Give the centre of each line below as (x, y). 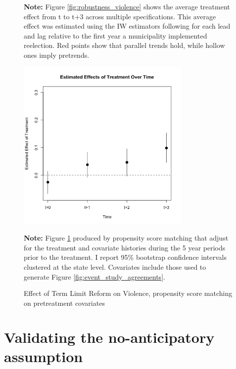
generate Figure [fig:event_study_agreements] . (94, 276)
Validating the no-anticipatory (109, 337)
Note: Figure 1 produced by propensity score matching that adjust (126, 238)
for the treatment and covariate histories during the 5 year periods (125, 247)
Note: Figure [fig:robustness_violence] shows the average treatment (127, 6)
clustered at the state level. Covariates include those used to (115, 266)
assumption (44, 356)
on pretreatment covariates (64, 303)
